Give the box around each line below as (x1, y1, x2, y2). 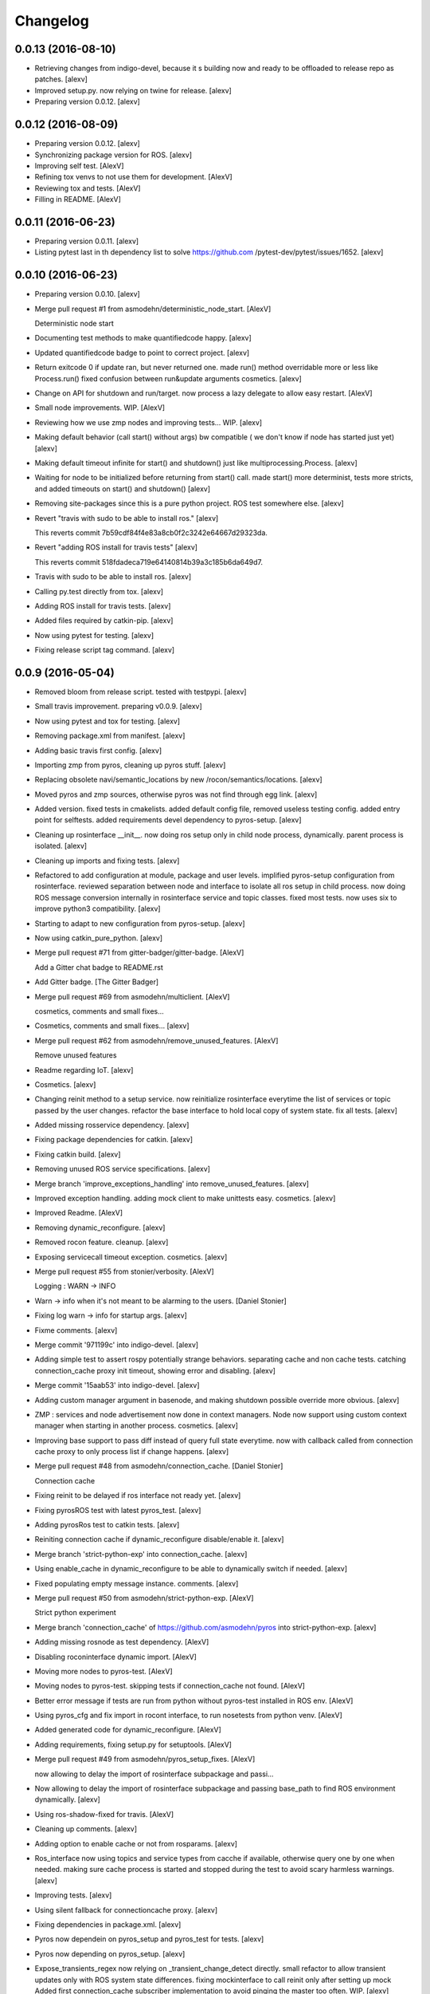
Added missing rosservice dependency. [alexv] (34, 1121, 190, 1130)
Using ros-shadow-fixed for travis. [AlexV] (34, 1809, 174, 1819)
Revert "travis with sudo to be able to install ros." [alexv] (34, 513, 219, 522)
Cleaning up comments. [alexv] (34, 1824, 138, 1834)
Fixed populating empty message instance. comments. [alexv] (34, 1578, 239, 1588)
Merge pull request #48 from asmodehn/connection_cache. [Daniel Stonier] (34, 1461, 283, 1471)
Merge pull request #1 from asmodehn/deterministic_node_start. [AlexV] (34, 304, 272, 313)
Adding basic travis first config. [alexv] (34, 746, 162, 755)
